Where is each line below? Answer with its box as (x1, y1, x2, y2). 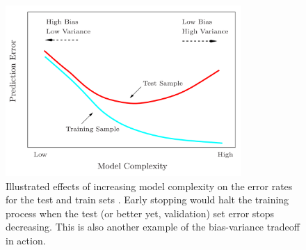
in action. (6, 233, 46, 248)
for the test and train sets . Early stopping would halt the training (6, 192, 289, 207)
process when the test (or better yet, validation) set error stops (6, 205, 275, 220)
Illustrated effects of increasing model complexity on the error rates (6, 178, 293, 193)
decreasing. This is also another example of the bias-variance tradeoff (6, 219, 300, 234)
